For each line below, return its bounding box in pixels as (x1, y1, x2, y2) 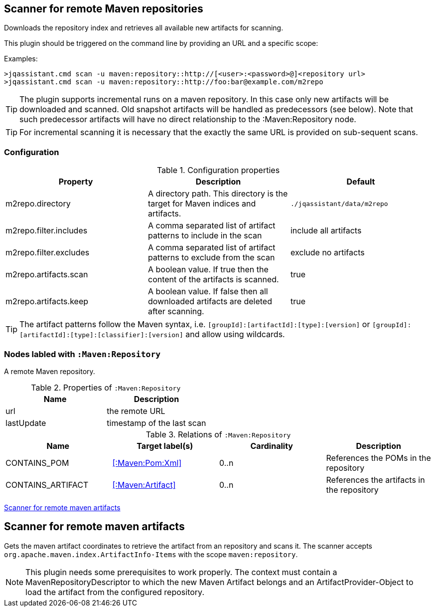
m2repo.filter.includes (5, 225, 88, 236)
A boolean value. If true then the (147, 264, 269, 275)
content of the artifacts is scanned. (147, 274, 279, 285)
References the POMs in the (326, 452, 431, 463)
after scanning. (147, 306, 204, 317)
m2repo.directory (5, 199, 71, 209)
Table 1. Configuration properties (156, 165, 280, 176)
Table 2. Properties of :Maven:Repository (31, 382, 181, 393)
